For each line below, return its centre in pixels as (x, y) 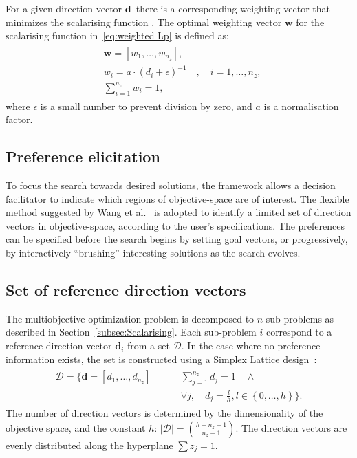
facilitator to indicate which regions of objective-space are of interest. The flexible (177, 198)
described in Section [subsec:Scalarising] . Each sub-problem (131, 332)
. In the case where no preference (251, 346)
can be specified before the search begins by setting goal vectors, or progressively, (177, 239)
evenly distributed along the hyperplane (89, 445)
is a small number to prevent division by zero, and (146, 106)
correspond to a (299, 332)
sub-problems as (300, 318)
